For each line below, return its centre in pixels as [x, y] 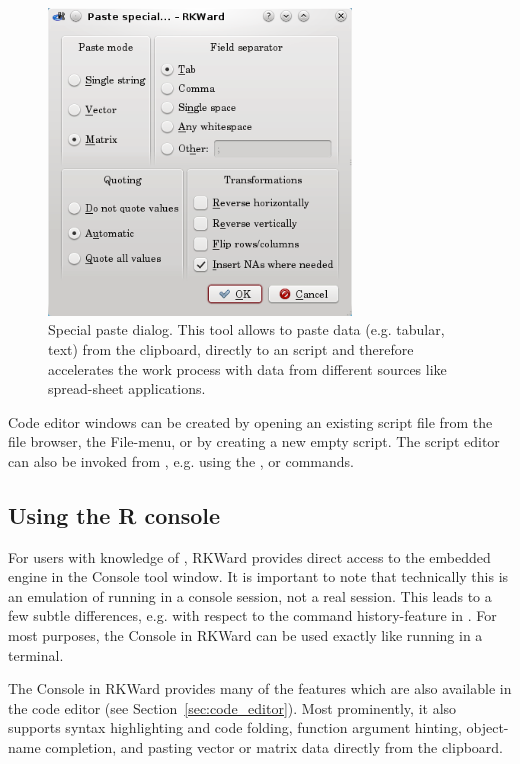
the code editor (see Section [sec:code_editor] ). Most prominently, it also [232, 707]
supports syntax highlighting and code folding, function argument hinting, [235, 727]
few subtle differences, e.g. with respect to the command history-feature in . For [252, 615]
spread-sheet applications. [127, 388]
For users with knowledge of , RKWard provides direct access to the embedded [249, 556]
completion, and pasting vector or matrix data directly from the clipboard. [274, 747]
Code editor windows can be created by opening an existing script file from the [250, 421]
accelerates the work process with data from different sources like [247, 368]
